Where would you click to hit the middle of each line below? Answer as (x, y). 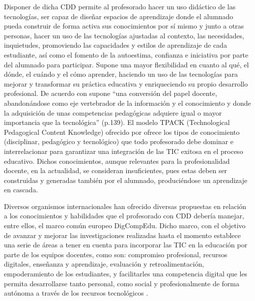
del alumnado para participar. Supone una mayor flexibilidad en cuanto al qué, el (127, 64)
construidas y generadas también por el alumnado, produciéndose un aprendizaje (126, 180)
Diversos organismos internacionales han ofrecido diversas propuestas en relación (125, 206)
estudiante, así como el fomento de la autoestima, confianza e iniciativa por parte (126, 54)
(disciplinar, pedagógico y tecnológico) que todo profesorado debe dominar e (119, 141)
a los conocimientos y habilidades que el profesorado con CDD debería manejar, (124, 216)
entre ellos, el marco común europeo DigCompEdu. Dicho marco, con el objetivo (125, 226)
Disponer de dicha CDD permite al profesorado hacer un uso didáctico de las (120, 6)
